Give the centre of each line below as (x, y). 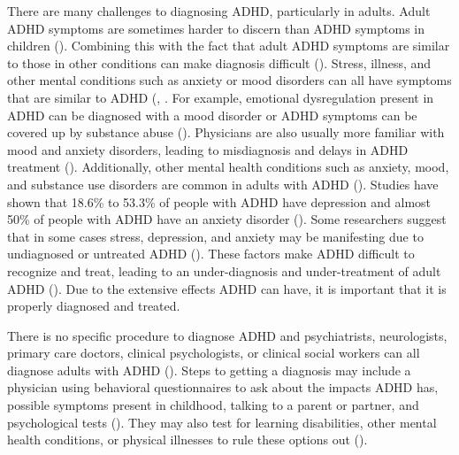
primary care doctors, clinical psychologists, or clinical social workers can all (214, 353)
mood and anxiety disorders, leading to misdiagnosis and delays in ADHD (208, 149)
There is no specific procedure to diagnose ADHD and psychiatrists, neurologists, (227, 335)
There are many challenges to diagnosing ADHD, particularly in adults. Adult (219, 11)
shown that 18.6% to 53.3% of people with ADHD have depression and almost (219, 201)
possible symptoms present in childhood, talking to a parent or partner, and (213, 405)
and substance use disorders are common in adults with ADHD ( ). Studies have (223, 184)
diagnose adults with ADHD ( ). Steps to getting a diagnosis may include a (209, 370)
